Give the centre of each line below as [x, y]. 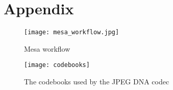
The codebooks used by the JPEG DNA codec [97, 82]
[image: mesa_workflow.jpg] [72, 32]
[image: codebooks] [57, 65]
